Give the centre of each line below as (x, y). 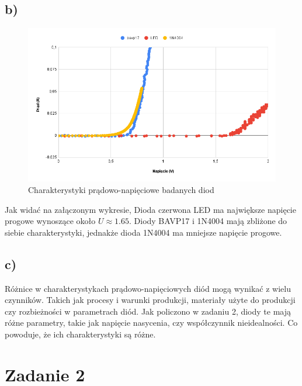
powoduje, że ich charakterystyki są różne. (80, 334)
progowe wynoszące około (50, 221)
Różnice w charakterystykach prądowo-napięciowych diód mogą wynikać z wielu (148, 288)
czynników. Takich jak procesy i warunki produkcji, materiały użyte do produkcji (150, 300)
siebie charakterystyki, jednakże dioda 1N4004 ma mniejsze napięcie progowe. (143, 232)
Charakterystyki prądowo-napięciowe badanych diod (121, 189)
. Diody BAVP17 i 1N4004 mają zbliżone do (208, 221)
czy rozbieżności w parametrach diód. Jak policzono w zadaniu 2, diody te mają (148, 311)
